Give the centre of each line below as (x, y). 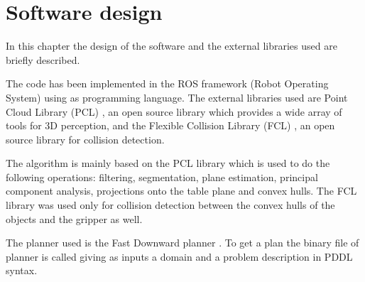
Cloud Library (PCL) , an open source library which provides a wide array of (174, 111)
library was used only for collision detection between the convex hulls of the (170, 205)
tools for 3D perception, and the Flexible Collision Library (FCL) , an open (170, 125)
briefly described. (43, 59)
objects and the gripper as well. (74, 218)
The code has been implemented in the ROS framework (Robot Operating (167, 83)
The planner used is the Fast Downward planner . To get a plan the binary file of (182, 243)
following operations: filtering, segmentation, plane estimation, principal (162, 177)
